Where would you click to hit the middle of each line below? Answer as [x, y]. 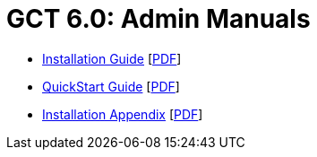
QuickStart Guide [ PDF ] [111, 86]
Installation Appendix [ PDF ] [123, 114]
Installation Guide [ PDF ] [112, 58]
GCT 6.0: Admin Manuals [158, 19]
